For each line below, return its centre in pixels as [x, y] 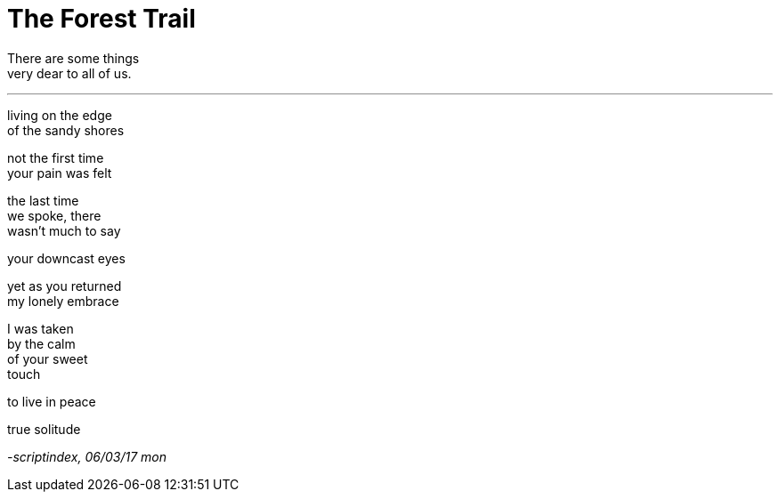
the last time [43, 200]
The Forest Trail [102, 19]
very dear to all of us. [69, 73]
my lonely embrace [63, 301]
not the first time [56, 157]
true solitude [44, 429]
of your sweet [48, 358]
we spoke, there [54, 215]
